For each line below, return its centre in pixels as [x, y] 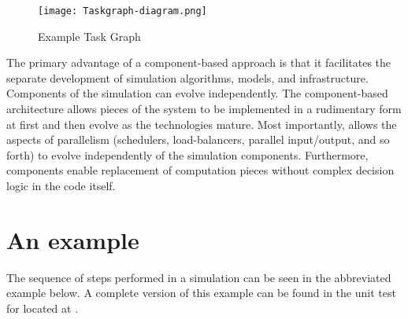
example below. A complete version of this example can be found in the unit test [201, 293]
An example [73, 239]
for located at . [43, 308]
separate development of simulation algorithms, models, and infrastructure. [187, 77]
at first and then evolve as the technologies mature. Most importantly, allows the [202, 124]
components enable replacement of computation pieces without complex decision [200, 170]
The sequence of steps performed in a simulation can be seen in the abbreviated [199, 277]
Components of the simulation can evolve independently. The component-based [197, 93]
